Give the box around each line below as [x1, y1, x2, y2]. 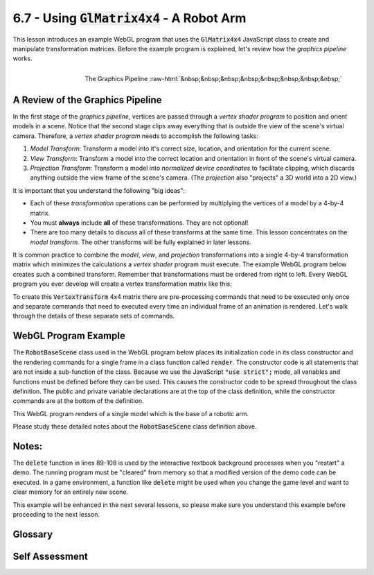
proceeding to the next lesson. [12, 510, 100, 518]
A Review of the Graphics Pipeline [12, 94, 162, 105]
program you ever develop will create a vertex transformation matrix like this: [12, 280, 232, 288]
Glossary [12, 528, 53, 540]
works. [12, 54, 33, 62]
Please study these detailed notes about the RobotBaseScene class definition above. [12, 422, 257, 431]
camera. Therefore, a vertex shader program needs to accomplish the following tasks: [12, 132, 259, 140]
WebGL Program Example [12, 330, 126, 342]
